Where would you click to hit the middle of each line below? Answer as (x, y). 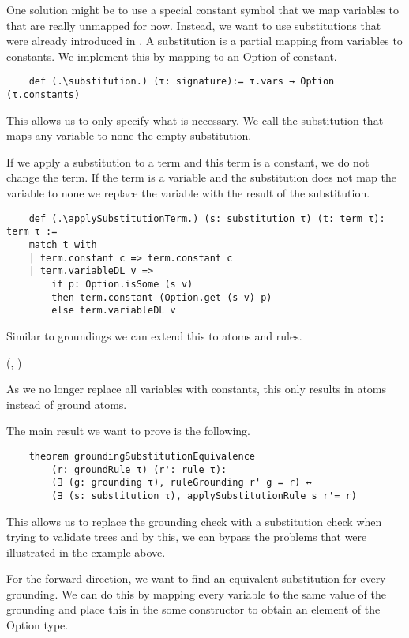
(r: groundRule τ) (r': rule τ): (139, 469)
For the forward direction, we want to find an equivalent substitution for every (196, 578)
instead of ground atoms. (67, 404)
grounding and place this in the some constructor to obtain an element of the (193, 609)
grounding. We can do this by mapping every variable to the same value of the (196, 593)
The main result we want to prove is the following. (128, 431)
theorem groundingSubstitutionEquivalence (142, 456)
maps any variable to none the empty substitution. (129, 135)
